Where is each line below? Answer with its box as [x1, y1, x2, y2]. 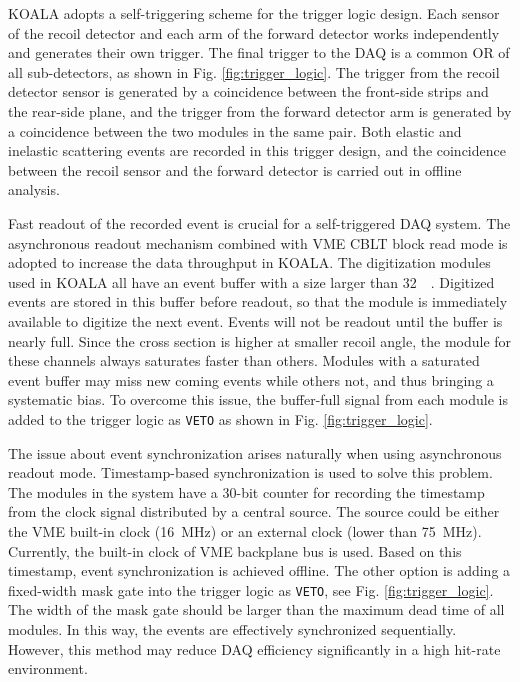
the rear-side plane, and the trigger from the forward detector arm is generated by [8, 100, 512, 121]
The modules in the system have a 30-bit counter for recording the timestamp [8, 481, 485, 502]
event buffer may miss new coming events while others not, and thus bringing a [8, 369, 494, 390]
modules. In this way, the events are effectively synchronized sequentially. [8, 618, 457, 639]
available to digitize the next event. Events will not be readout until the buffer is [8, 310, 503, 331]
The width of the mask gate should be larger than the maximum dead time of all [8, 599, 505, 620]
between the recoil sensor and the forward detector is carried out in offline [8, 159, 462, 180]
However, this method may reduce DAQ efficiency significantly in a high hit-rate [8, 638, 501, 659]
